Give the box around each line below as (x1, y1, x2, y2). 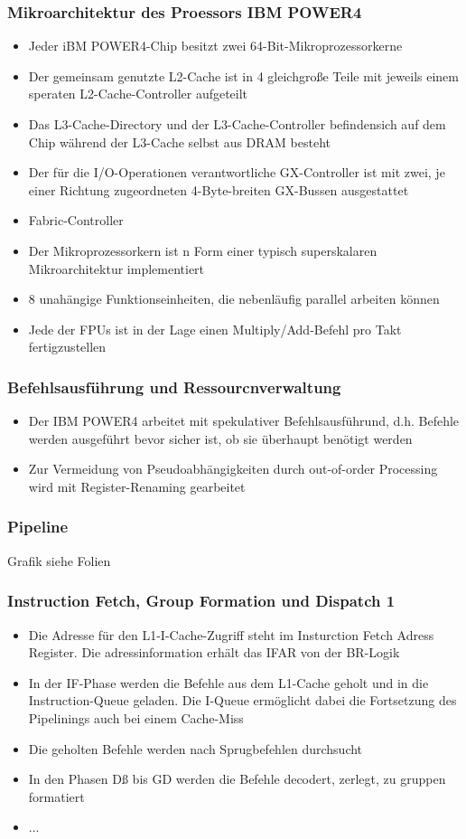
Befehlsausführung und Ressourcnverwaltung (7, 375, 341, 398)
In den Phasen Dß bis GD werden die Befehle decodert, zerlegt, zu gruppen (28, 769, 446, 788)
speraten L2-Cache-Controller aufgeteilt (28, 84, 248, 103)
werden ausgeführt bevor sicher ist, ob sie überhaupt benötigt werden (28, 429, 413, 448)
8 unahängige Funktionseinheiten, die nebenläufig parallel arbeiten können (28, 289, 440, 308)
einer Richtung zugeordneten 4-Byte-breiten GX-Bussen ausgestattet (28, 180, 409, 199)
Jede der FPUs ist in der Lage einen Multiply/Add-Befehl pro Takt (28, 319, 402, 338)
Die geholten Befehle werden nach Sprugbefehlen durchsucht (28, 739, 363, 758)
